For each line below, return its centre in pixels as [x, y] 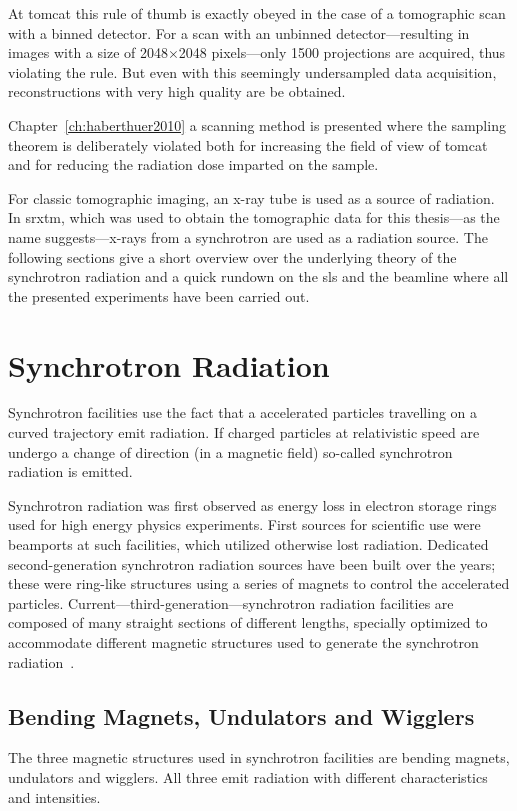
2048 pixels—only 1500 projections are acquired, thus [342, 52]
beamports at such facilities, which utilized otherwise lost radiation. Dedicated [248, 544]
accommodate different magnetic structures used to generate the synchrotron [243, 641]
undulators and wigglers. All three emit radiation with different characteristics [248, 776]
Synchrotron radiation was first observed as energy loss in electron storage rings [252, 504]
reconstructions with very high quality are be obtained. [177, 91]
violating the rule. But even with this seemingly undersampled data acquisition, [252, 71]
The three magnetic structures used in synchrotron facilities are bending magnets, [259, 757]
